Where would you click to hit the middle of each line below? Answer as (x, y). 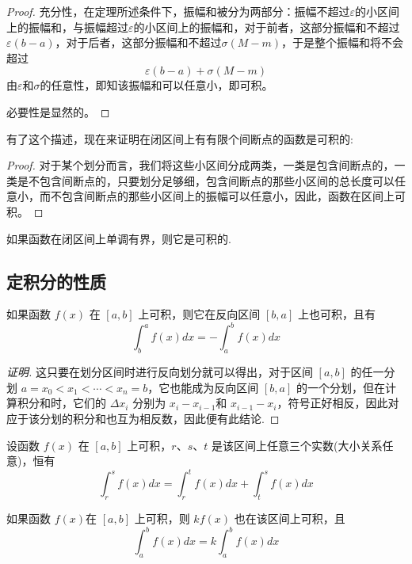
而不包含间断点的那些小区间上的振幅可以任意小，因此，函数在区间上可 (222, 196)
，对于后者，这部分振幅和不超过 (138, 42)
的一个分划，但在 (340, 387)
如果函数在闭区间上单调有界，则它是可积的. (119, 238)
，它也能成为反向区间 (203, 387)
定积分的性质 (56, 281)
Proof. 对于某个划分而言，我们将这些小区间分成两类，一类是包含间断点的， (200, 165)
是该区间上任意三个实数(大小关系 (297, 445)
